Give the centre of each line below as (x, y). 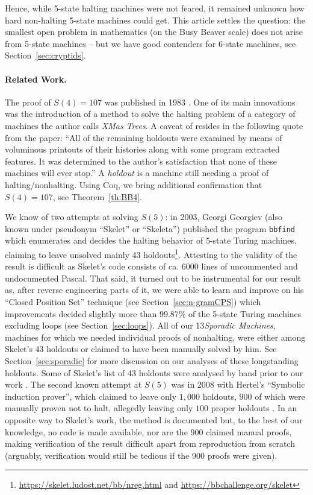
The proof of (28, 102)
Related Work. (36, 79)
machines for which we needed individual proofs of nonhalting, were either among (155, 337)
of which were (280, 396)
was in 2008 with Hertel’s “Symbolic (238, 384)
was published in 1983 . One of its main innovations (200, 102)
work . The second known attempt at (73, 384)
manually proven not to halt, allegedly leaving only (99, 408)
